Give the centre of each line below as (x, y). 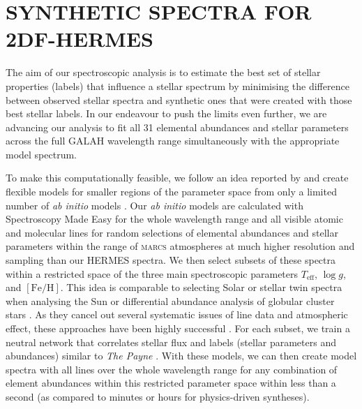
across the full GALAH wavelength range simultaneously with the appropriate (173, 141)
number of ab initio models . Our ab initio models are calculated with (154, 205)
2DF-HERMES (80, 39)
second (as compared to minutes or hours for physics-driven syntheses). (158, 396)
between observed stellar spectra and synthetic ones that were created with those (179, 99)
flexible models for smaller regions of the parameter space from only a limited (171, 192)
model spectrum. (42, 154)
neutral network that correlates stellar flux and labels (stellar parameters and (171, 342)
